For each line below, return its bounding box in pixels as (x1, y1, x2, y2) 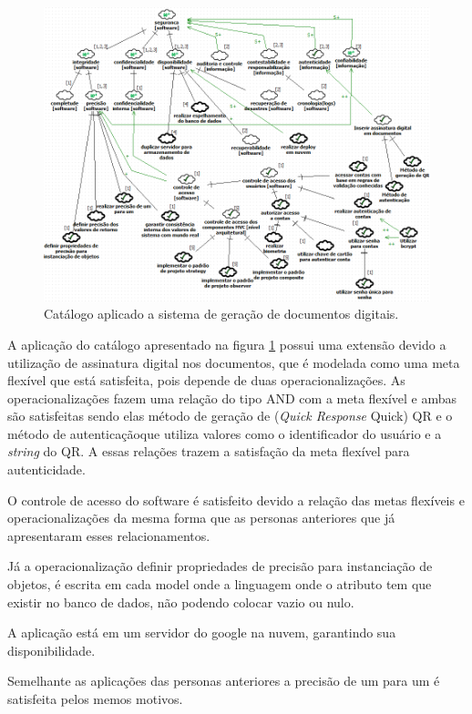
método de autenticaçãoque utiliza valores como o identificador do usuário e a (7, 423, 442, 443)
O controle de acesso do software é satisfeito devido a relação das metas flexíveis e (7, 490, 465, 509)
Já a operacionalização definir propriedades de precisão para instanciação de (7, 556, 433, 576)
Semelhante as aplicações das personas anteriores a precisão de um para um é (7, 671, 440, 690)
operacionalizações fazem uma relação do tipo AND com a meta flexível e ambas (7, 388, 457, 407)
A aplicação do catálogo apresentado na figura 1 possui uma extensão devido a (7, 334, 446, 353)
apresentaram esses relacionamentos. (7, 525, 210, 545)
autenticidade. (7, 460, 86, 479)
